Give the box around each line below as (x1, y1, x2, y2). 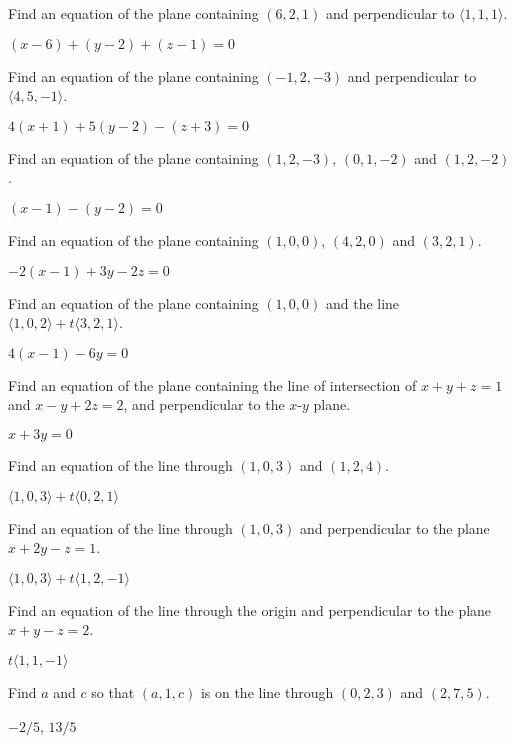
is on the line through (200, 681, 334, 702)
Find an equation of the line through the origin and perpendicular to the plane (8, 599, 492, 620)
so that (91, 681, 135, 702)
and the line (325, 292, 400, 313)
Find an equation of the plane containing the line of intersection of (8, 374, 417, 395)
